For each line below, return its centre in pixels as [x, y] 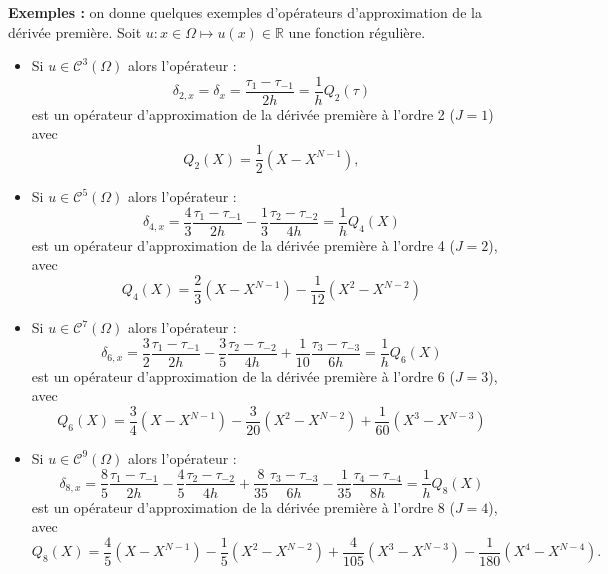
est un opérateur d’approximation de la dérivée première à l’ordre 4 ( [243, 244]
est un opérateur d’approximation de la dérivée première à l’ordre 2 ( [243, 113]
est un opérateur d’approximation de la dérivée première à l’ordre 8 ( [243, 506]
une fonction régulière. [357, 31]
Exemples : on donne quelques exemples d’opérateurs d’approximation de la [245, 12]
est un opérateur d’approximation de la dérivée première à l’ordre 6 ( [243, 375]
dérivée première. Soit [75, 31]
